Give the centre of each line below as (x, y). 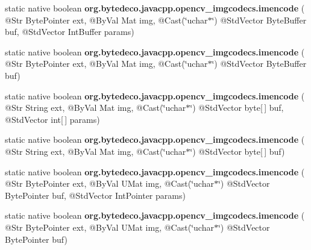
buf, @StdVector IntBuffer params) (70, 32)
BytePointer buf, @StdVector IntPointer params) (95, 195)
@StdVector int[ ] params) (52, 119)
